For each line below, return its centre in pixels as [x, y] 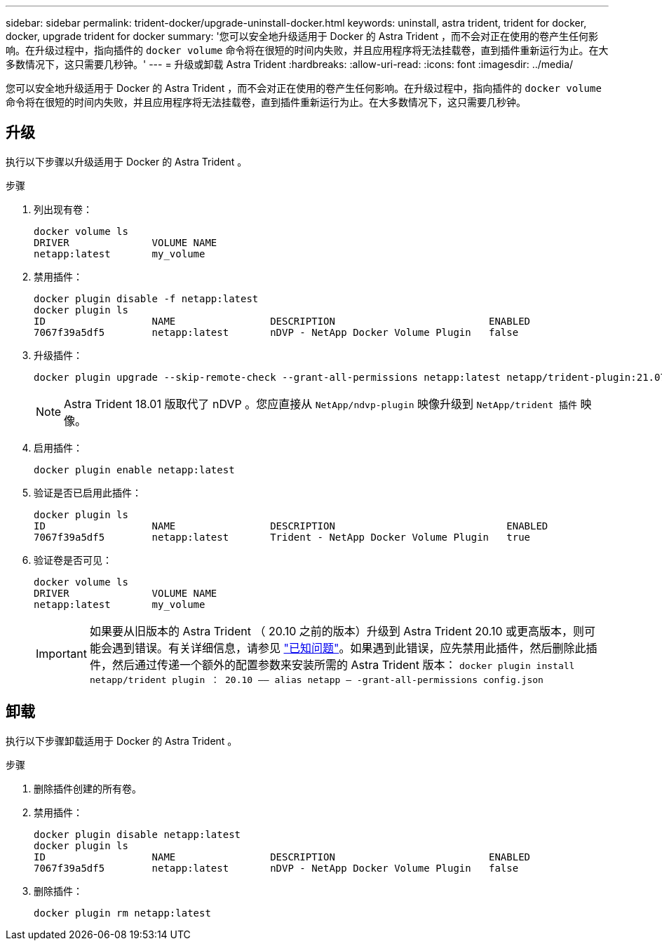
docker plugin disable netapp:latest [137, 834]
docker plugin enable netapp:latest [134, 469]
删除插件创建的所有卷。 [88, 788]
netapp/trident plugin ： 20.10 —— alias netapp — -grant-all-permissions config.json [316, 680]
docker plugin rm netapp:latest [122, 913]
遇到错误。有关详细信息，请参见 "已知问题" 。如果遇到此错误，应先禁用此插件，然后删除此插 [354, 648]
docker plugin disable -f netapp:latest [146, 298]
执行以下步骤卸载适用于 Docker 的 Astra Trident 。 [122, 741]
